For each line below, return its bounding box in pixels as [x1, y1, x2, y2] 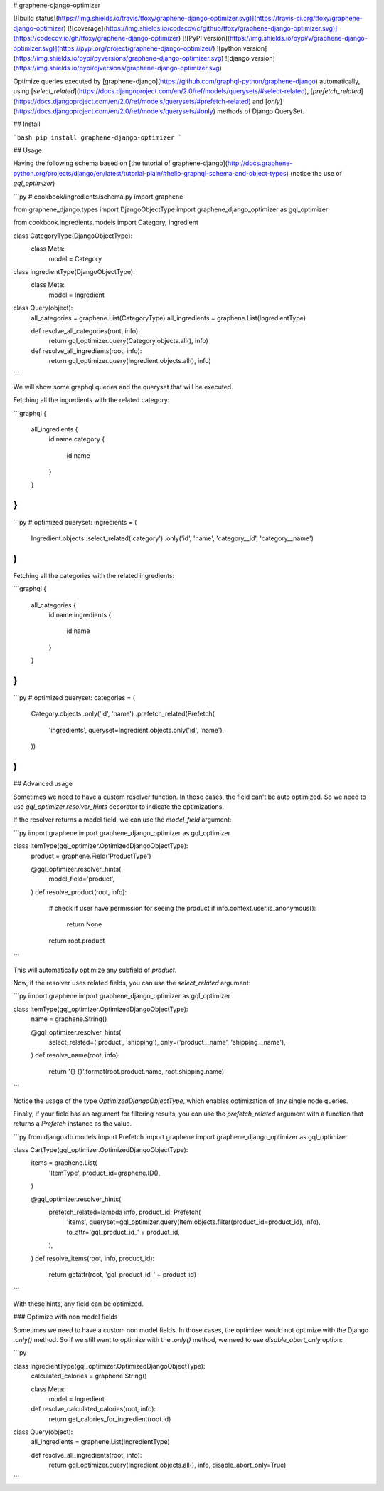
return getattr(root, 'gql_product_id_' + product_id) [48, 1270, 197, 1278]
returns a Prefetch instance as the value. [13, 1119, 132, 1128]
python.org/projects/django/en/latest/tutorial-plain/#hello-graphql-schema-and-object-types [13, 169, 287, 177]
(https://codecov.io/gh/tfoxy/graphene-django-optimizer [13, 34, 179, 43]
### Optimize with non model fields [13, 1312, 118, 1321]
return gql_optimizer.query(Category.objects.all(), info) [48, 337, 209, 345]
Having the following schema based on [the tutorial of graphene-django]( [13, 159, 228, 167]
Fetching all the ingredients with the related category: [13, 396, 170, 404]
